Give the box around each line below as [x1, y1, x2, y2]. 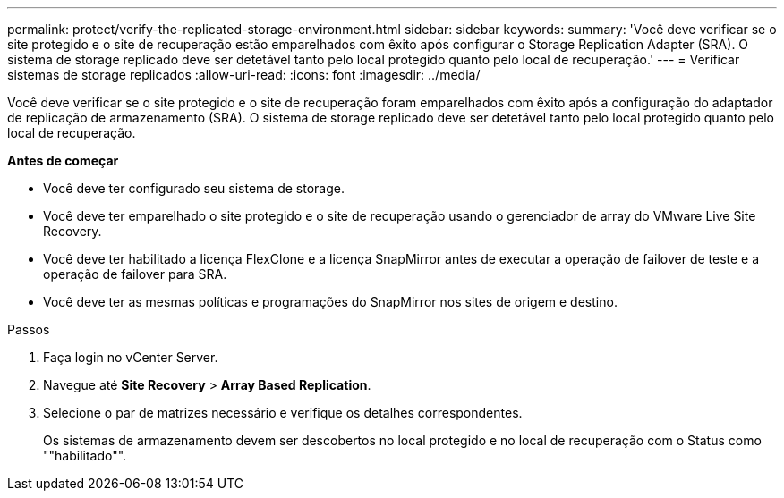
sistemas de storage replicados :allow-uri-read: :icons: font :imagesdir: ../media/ [7, 67, 481, 82]
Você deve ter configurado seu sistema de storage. [43, 181, 345, 196]
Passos [7, 322, 50, 337]
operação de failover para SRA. [43, 266, 227, 282]
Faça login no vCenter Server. [43, 350, 218, 365]
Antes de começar [7, 153, 119, 168]
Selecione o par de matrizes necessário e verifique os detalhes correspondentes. [43, 405, 523, 420]
